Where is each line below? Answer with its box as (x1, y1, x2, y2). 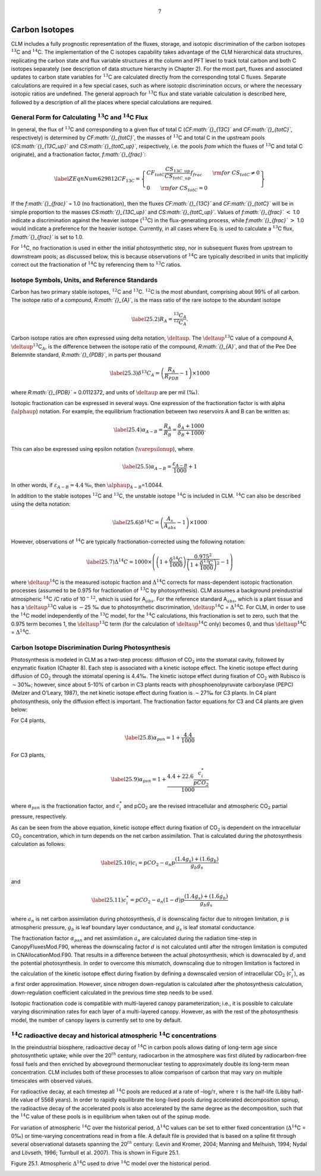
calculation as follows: (11, 841, 65, 848)
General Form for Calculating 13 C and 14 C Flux (11, 112, 149, 122)
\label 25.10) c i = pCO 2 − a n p (100, 859, 175, 867)
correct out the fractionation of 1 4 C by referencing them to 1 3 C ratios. (11, 260, 182, 268)
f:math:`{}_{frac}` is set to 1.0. (11, 233, 84, 241)
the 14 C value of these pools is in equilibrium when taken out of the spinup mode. (11, 1112, 211, 1120)
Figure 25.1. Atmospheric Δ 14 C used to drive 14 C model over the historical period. (11, 1159, 211, 1167)
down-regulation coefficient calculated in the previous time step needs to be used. (11, 989, 213, 996)
